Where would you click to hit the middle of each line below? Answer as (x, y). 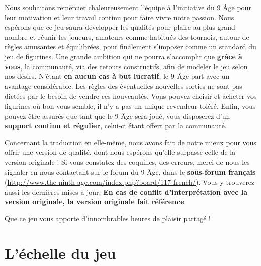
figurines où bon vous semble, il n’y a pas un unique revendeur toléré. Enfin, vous (130, 105)
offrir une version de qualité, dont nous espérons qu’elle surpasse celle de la (120, 152)
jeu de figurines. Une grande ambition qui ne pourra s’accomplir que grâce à (123, 56)
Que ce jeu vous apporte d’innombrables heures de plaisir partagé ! (108, 218)
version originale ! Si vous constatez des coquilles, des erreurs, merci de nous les (127, 162)
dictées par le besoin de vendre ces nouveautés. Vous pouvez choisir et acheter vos (131, 96)
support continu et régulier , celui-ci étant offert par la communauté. (116, 125)
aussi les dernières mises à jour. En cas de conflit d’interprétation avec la (126, 191)
